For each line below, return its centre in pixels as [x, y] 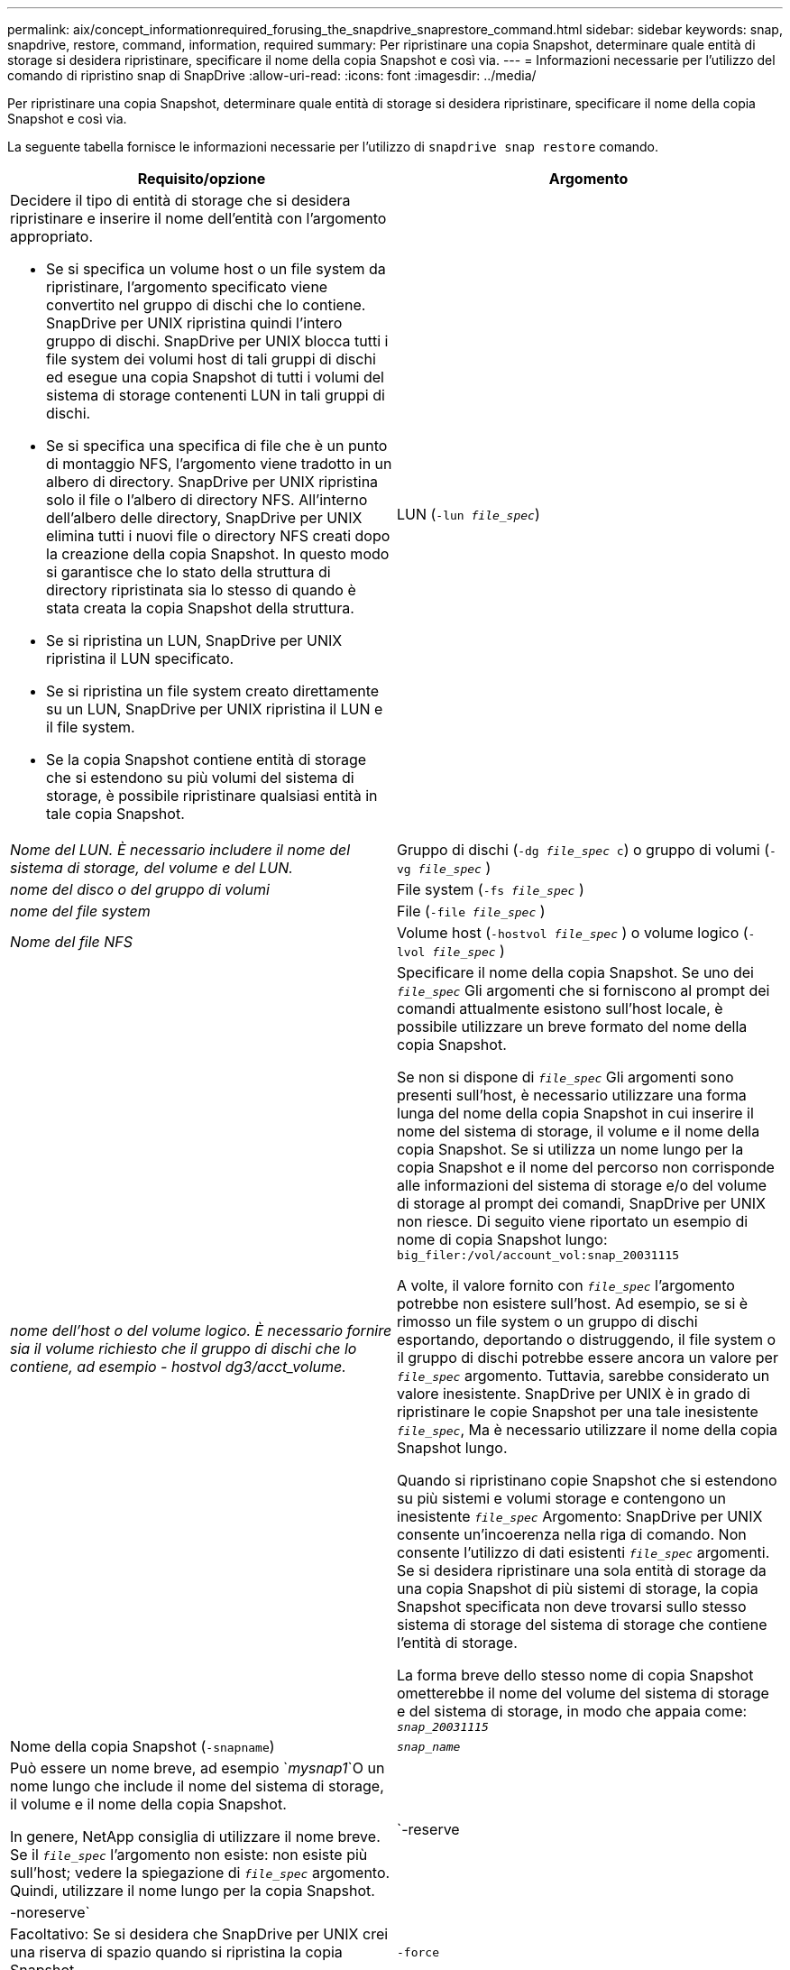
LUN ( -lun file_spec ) [468, 514]
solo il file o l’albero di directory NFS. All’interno [207, 500]
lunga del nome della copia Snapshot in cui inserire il [575, 1113]
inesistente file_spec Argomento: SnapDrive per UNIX [580, 1516]
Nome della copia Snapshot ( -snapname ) [142, 1746]
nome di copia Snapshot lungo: [502, 1239]
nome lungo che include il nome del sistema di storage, [197, 1786]
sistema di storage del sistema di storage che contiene [582, 1625]
